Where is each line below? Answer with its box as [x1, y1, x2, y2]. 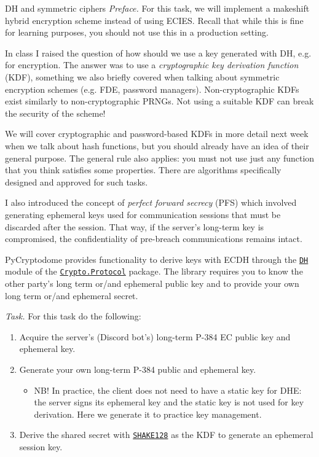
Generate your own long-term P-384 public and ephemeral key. [19, 362, 256, 375]
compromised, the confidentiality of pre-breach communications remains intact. [5, 232, 302, 245]
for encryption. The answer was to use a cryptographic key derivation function [5, 58, 299, 71]
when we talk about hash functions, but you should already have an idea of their [5, 139, 309, 152]
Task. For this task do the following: [5, 310, 141, 322]
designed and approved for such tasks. [5, 175, 148, 188]
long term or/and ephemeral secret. [5, 289, 138, 302]
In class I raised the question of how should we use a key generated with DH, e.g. [5, 46, 312, 59]
